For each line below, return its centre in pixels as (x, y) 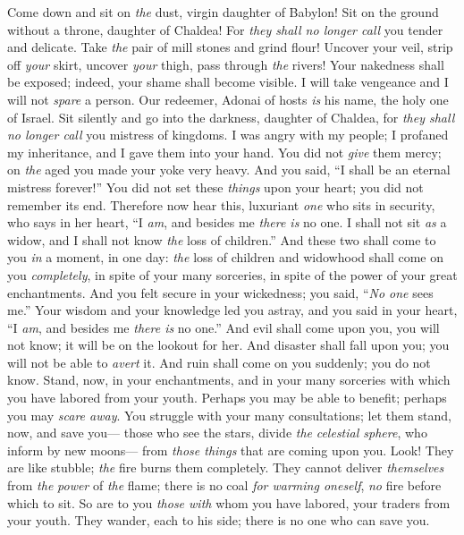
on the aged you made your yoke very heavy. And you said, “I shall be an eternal (229, 170)
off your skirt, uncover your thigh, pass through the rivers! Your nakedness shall (226, 64)
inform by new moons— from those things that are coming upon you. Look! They (231, 450)
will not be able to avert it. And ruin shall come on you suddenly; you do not (219, 362)
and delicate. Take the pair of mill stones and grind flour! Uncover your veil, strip (230, 47)
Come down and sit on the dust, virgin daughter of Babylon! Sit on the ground (223, 12)
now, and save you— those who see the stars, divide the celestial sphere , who (217, 433)
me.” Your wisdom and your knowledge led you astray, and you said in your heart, (232, 310)
